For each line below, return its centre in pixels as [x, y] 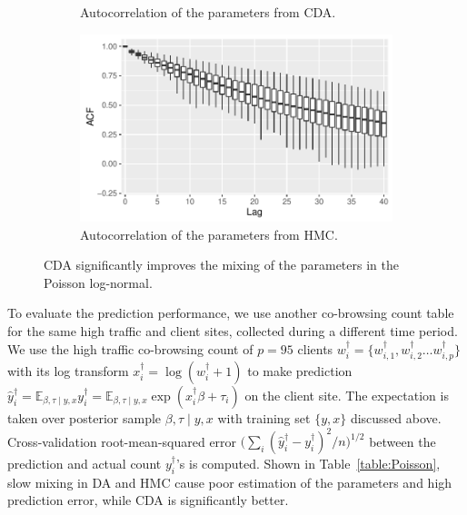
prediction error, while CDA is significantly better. [148, 500]
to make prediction [300, 370]
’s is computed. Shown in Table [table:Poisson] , [308, 464]
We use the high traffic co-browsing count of [130, 348]
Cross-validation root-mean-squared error [122, 441]
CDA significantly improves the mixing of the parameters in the [221, 265]
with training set [264, 417]
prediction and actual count [84, 464]
